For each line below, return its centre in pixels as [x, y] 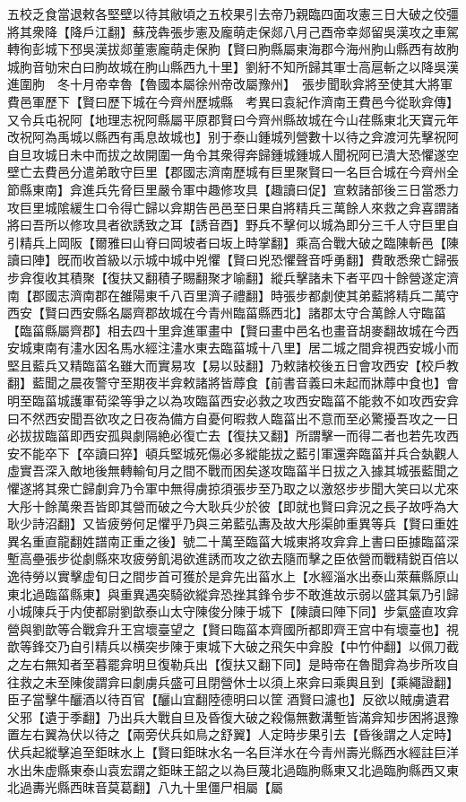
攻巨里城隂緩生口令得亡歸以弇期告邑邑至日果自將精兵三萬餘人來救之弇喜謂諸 [233, 207]
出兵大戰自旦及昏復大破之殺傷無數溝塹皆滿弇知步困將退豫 [289, 716]
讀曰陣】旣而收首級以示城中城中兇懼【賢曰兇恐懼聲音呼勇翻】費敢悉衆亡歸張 [233, 260]
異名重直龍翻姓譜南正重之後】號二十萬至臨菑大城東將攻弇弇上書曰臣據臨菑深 [233, 540]
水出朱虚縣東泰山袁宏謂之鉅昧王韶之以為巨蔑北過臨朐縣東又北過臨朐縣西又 [227, 769]
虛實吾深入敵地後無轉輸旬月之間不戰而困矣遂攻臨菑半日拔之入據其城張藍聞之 [233, 471]
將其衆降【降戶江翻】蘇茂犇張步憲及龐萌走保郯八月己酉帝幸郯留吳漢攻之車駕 [233, 31]
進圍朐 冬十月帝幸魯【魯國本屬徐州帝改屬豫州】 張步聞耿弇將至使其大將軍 [230, 84]
